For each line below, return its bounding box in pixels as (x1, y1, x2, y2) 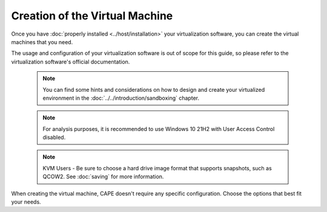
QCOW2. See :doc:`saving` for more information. (42, 173, 164, 181)
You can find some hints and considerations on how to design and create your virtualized (42, 86, 265, 93)
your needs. (11, 198, 42, 205)
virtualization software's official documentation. (11, 58, 130, 65)
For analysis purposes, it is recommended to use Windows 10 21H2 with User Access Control (42, 125, 275, 132)
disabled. (42, 133, 66, 141)
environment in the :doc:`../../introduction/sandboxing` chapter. (42, 94, 200, 101)
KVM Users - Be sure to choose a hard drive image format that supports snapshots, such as (42, 164, 272, 172)
